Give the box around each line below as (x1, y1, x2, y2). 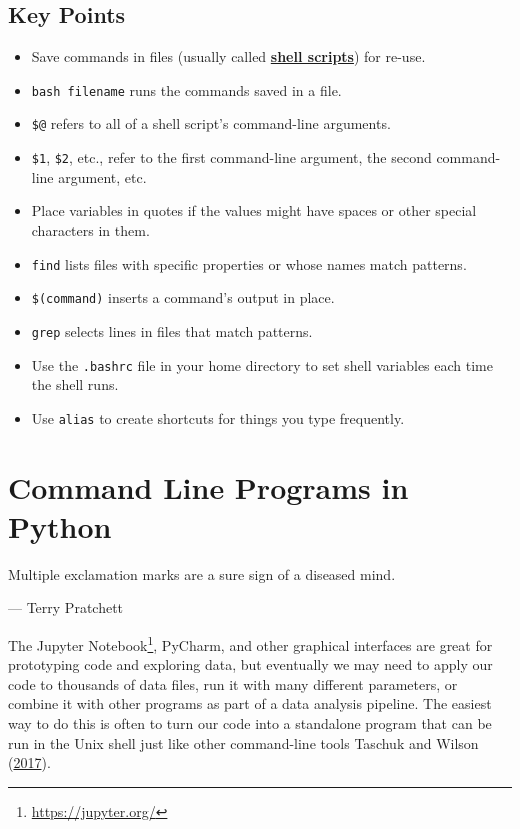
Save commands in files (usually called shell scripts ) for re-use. (31, 46, 426, 67)
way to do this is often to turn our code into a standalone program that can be (8, 712, 492, 733)
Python (8, 505, 112, 546)
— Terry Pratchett (8, 597, 124, 618)
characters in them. (31, 219, 150, 240)
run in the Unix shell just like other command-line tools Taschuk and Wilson (8, 732, 479, 753)
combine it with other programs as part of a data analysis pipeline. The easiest (8, 693, 492, 714)
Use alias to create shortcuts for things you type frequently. (31, 407, 405, 428)
